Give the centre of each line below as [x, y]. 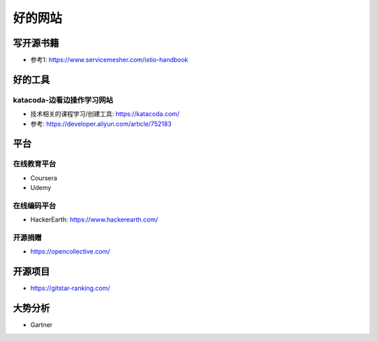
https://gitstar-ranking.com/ [71, 288]
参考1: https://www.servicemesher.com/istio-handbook [109, 60]
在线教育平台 [35, 164]
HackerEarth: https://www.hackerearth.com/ [94, 219]
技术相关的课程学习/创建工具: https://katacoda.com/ [105, 114]
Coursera [44, 177]
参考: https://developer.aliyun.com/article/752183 [101, 124]
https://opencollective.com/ [70, 252]
